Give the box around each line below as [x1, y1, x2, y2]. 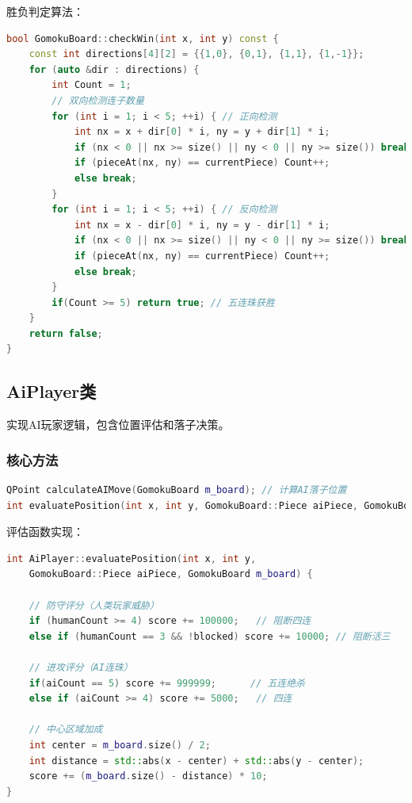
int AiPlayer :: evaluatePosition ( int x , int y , [6, 553, 257, 564]
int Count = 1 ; [51, 79, 132, 91]
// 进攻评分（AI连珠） [29, 662, 133, 674]
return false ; [29, 327, 103, 339]
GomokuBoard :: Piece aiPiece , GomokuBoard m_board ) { [29, 568, 313, 580]
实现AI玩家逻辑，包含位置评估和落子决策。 [6, 416, 230, 433]
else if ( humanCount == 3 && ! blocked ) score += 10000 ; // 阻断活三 [29, 630, 391, 642]
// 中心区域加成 [29, 724, 103, 736]
